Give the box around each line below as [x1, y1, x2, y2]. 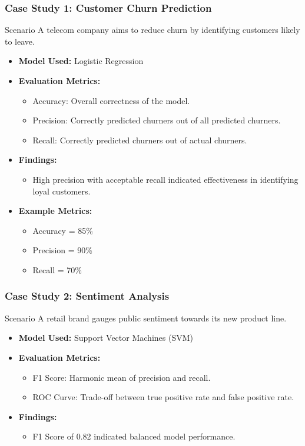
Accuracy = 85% [32, 224, 93, 236]
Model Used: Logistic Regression [18, 55, 144, 67]
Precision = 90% [32, 244, 93, 256]
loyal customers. [32, 185, 91, 197]
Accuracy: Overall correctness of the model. [32, 94, 190, 106]
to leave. [5, 35, 35, 47]
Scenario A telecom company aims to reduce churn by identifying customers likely [5, 24, 300, 36]
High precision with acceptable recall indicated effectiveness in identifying [32, 173, 299, 185]
